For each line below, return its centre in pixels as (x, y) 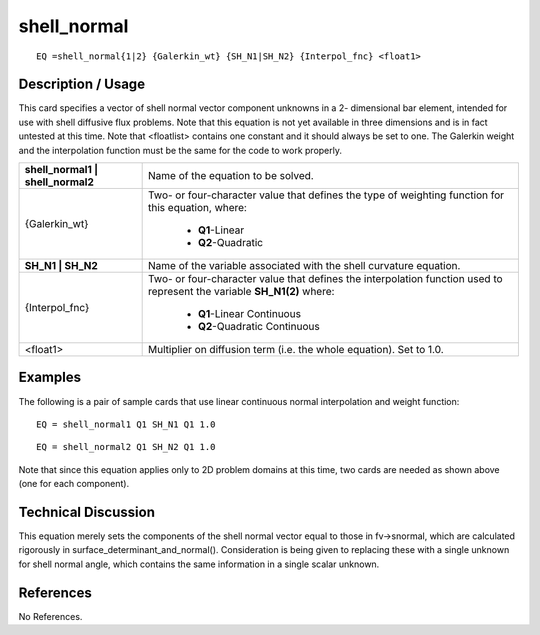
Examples (50, 377)
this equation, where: (197, 208)
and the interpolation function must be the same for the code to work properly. (180, 150)
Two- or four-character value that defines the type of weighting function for (326, 195)
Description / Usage (81, 84)
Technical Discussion (86, 511)
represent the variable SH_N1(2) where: (241, 292)
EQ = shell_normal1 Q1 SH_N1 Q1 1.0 (126, 424)
